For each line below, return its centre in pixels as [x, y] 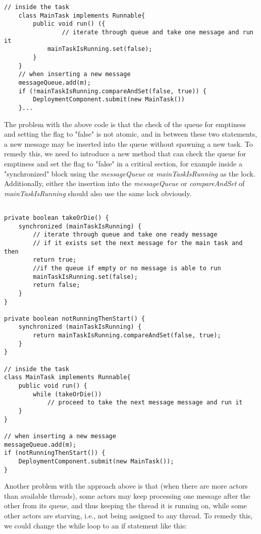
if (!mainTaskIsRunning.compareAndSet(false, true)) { [112, 91]
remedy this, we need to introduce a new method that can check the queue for [125, 154]
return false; [57, 285]
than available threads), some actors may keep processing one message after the [127, 495]
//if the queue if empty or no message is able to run [127, 268]
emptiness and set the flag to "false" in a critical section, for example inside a [123, 163]
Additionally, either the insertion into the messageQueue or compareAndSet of [124, 183]
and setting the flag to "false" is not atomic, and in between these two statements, [131, 134]
